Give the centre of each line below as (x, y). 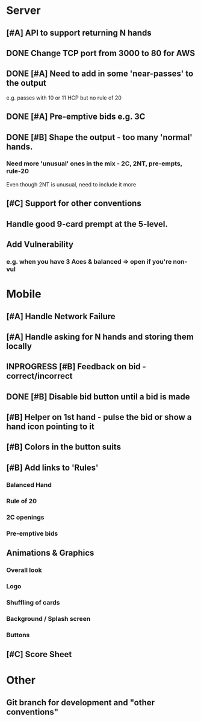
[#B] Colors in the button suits (64, 447)
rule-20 (17, 171)
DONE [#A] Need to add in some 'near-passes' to (100, 74)
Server (23, 11)
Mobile (24, 294)
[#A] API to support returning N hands (79, 33)
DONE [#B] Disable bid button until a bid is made (98, 397)
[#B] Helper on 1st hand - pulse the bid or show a (99, 417)
